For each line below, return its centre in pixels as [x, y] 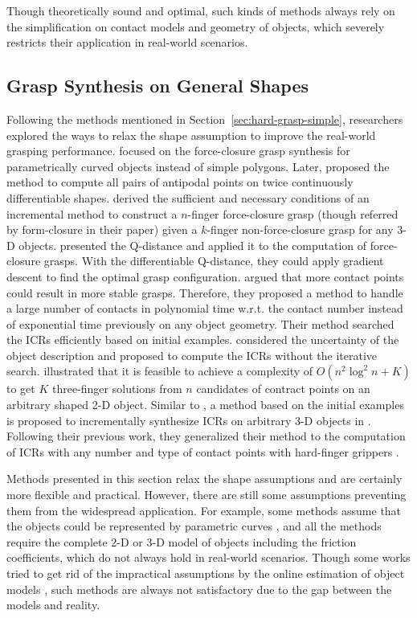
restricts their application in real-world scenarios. [127, 42]
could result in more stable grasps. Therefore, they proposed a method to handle [205, 292]
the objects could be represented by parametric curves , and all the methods [194, 526]
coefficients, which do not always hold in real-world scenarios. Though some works [208, 557]
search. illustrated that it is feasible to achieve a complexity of [160, 371]
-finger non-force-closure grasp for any [300, 229]
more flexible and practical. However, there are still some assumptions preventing [206, 495]
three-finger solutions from [117, 389]
